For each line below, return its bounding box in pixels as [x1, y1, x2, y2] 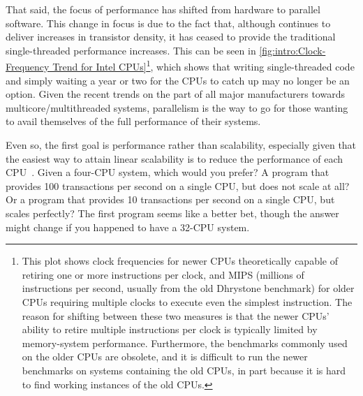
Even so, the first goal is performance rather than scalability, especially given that [6, 138, 357, 152]
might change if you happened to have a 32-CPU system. [6, 219, 250, 234]
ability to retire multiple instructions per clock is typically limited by [22, 322, 318, 337]
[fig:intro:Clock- [259, 43, 326, 57]
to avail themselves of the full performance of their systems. [6, 114, 261, 129]
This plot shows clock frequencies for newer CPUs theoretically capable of [22, 254, 338, 268]
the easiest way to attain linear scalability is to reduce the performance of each [6, 151, 343, 166]
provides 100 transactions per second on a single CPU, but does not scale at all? [6, 178, 350, 193]
